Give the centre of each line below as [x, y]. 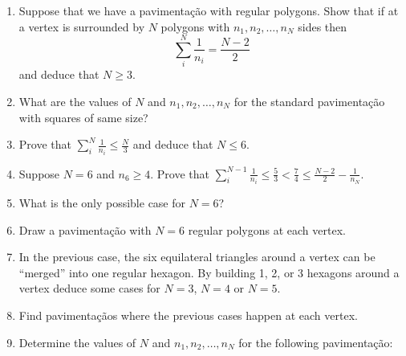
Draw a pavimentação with [85, 229]
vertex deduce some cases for [89, 288]
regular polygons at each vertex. [267, 229]
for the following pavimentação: [316, 342]
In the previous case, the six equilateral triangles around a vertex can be [197, 257]
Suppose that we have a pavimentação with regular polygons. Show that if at [209, 10]
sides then [323, 26]
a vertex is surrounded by [82, 26]
